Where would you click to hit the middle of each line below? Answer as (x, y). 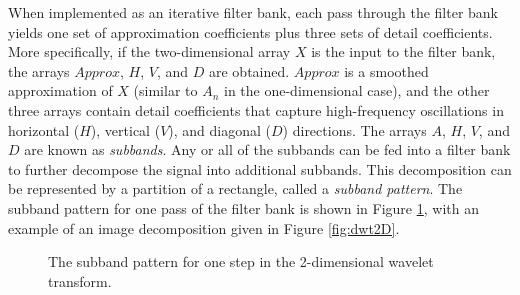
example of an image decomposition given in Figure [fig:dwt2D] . (204, 227)
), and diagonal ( (219, 129)
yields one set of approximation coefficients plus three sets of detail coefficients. (250, 31)
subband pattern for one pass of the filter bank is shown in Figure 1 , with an (243, 207)
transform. (80, 280)
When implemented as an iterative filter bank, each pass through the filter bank (253, 12)
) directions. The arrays (354, 129)
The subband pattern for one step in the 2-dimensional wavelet (241, 261)
